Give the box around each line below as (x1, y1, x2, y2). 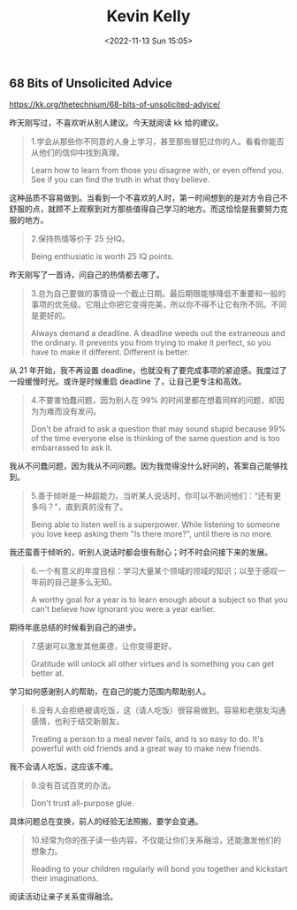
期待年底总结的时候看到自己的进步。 (9, 622, 141, 633)
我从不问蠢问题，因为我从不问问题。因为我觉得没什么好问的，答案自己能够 (9, 461, 280, 471)
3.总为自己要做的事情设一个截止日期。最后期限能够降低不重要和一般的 (30, 288, 286, 299)
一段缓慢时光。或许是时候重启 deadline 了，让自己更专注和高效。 (9, 376, 247, 386)
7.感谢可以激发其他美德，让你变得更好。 (30, 641, 177, 652)
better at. (30, 668, 65, 678)
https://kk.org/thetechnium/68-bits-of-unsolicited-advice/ (9, 99, 221, 110)
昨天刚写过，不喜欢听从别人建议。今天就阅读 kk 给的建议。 (9, 118, 224, 128)
